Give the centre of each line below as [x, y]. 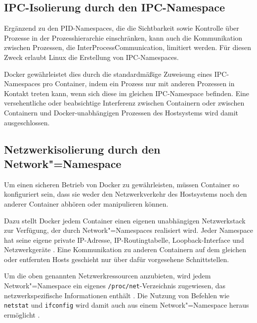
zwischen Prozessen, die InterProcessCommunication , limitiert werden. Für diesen [128, 47]
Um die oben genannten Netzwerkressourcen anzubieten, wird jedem [107, 276]
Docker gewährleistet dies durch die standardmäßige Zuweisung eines [108, 74]
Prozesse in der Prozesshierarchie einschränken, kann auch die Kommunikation [123, 37]
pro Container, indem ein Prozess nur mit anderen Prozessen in [139, 83]
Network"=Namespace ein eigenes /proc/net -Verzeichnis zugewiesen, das [115, 286]
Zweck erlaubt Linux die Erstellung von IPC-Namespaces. [91, 57]
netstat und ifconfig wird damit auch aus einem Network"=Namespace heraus [127, 305]
